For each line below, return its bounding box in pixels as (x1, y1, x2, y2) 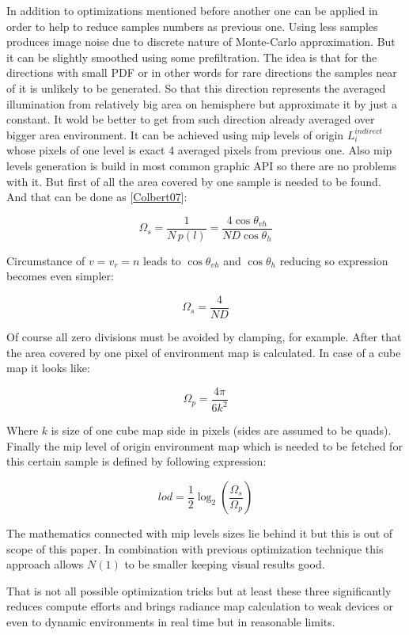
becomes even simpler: (6, 268, 114, 284)
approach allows (6, 556, 84, 572)
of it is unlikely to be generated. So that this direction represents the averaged (6, 79, 386, 96)
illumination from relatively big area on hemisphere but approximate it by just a (6, 95, 397, 112)
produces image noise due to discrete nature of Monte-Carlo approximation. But (6, 33, 396, 50)
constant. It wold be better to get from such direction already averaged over (6, 111, 375, 127)
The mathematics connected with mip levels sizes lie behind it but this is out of (6, 525, 393, 541)
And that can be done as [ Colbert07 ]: (6, 188, 187, 205)
